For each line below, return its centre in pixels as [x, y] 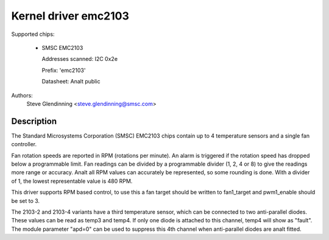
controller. [24, 144]
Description [34, 121]
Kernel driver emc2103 [70, 16]
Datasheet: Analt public [71, 82]
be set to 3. [25, 200]
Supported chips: [33, 34]
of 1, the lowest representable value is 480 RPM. [72, 181]
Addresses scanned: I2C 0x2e [80, 59]
